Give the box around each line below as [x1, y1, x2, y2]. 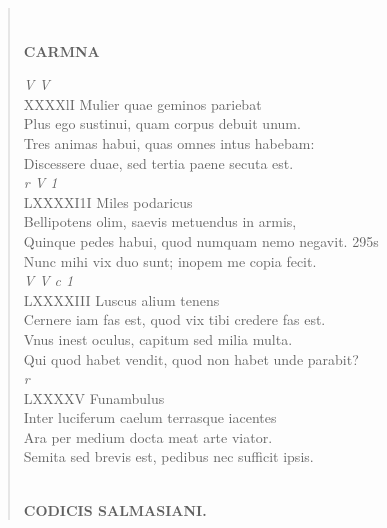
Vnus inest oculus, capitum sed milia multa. [23, 328, 293, 349]
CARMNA [23, 40, 100, 61]
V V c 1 [23, 270, 74, 291]
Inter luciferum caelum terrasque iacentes [23, 407, 277, 428]
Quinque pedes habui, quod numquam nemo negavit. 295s [23, 230, 379, 251]
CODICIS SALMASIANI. [23, 499, 207, 520]
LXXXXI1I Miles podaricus [23, 191, 193, 212]
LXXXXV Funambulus [23, 387, 165, 408]
